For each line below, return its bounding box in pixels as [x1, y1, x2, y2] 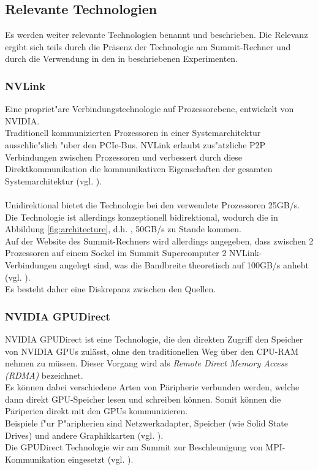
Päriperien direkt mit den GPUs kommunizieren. [5, 404, 188, 417]
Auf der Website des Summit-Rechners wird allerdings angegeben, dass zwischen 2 [5, 234, 314, 247]
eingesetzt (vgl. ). [68, 452, 134, 465]
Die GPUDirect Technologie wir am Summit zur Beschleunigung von [5, 441, 263, 453]
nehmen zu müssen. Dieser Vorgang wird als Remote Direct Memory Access [5, 357, 288, 370]
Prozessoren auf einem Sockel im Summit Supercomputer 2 [5, 246, 227, 259]
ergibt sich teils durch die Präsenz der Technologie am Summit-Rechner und [5, 40, 291, 53]
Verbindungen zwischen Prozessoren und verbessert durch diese [5, 150, 243, 163]
